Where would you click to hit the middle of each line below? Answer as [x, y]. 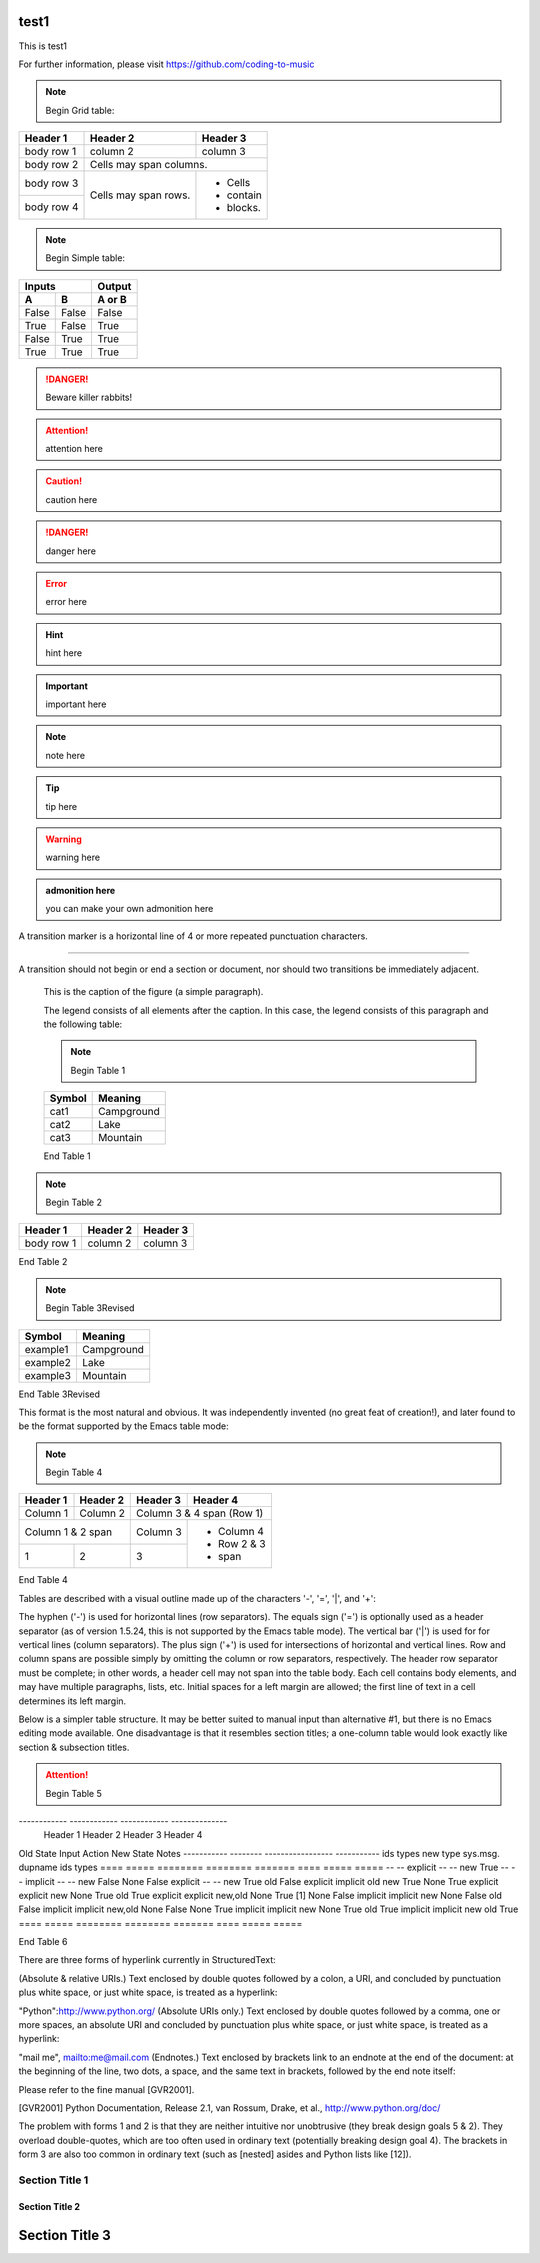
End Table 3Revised [59, 1394]
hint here [64, 653]
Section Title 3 [65, 2235]
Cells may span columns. [148, 165]
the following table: [83, 1024]
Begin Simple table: [85, 258]
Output [114, 286]
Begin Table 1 [98, 1070]
